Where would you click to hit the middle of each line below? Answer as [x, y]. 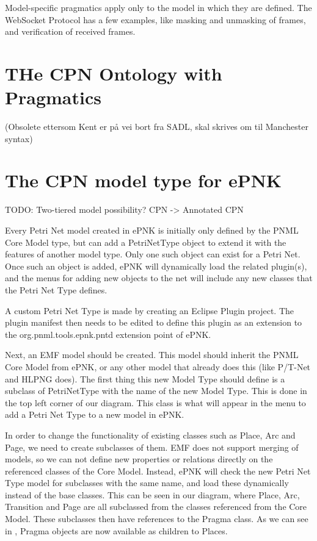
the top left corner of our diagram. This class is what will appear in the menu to [155, 402]
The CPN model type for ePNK [144, 180]
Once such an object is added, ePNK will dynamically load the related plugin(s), [156, 266]
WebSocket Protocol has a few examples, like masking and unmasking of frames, [155, 19]
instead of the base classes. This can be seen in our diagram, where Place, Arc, [152, 494]
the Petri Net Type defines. [56, 289]
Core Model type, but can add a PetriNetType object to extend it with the [146, 242]
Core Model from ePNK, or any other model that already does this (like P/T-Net [158, 366]
